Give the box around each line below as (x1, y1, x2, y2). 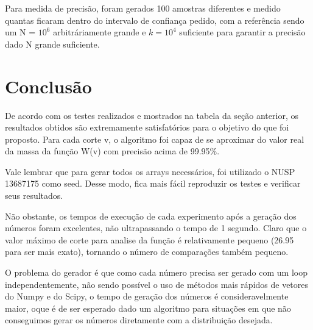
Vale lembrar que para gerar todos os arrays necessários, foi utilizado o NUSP (5, 165, 295, 178)
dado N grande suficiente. (5, 37, 100, 50)
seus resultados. (5, 189, 63, 202)
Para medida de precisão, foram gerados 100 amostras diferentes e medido (5, 2, 281, 14)
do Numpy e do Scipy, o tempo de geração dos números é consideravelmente (5, 290, 289, 303)
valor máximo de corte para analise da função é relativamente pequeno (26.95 (5, 233, 294, 246)
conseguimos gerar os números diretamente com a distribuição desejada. (5, 314, 273, 326)
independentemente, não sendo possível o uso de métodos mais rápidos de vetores (5, 278, 309, 290)
